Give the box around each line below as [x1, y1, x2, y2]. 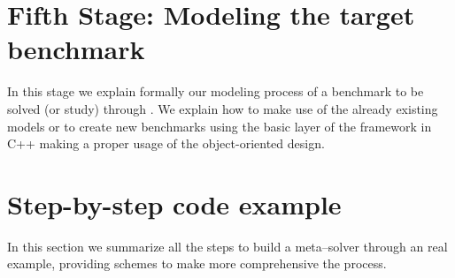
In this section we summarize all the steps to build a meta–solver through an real [7, 237, 448, 255]
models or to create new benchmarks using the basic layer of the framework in [7, 116, 432, 135]
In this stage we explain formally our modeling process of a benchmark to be [7, 82, 424, 101]
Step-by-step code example [7, 185, 342, 222]
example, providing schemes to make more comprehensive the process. [7, 254, 387, 273]
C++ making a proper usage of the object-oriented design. [7, 134, 325, 153]
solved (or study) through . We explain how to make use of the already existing [7, 99, 438, 117]
